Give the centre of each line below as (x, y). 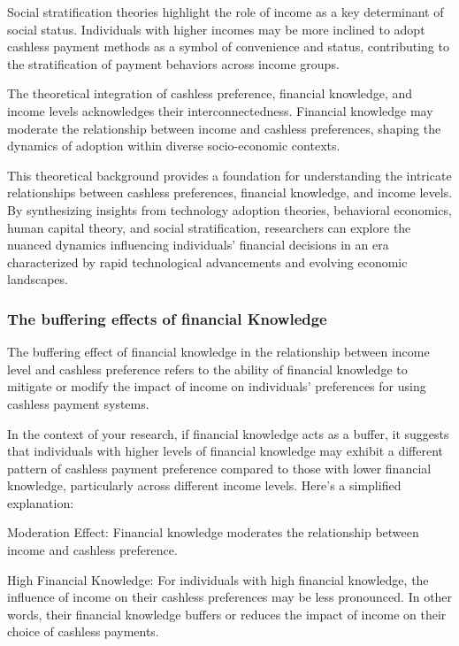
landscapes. (38, 279)
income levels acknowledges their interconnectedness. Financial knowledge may (220, 110)
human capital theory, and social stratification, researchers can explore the (209, 227)
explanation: (41, 502)
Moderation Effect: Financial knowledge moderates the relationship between (213, 532)
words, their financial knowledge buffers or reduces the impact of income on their (227, 614)
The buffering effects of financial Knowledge (167, 318)
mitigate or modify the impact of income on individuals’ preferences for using (217, 386)
